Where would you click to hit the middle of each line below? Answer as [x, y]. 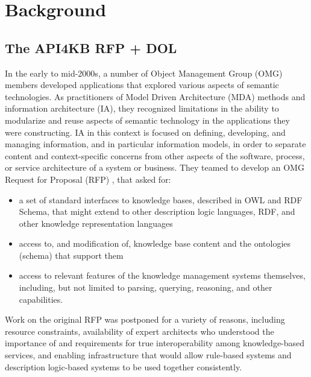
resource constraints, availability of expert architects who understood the [140, 331]
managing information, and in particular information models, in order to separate [155, 144]
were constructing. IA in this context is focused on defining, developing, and [145, 132]
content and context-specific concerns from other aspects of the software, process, [155, 155]
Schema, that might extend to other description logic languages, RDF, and [157, 211]
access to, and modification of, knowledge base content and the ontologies [155, 243]
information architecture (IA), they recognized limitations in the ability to [142, 108]
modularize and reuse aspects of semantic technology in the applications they [147, 120]
